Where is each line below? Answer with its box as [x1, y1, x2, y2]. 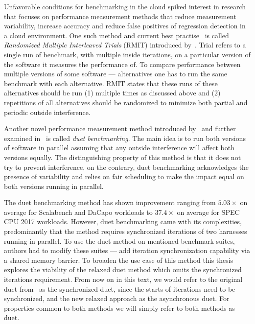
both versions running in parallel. [4, 181, 104, 191]
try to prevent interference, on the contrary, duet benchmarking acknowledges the [4, 162, 249, 172]
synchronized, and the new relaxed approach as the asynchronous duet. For [4, 293, 230, 303]
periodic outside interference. [4, 107, 91, 117]
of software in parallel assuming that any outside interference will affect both [4, 142, 235, 153]
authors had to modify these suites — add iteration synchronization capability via [4, 245, 250, 255]
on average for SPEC [177, 207, 240, 217]
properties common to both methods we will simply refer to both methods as [4, 302, 235, 313]
